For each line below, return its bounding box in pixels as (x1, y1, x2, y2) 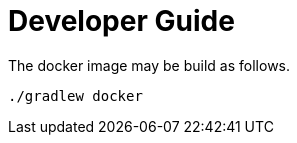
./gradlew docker (8, 87, 143, 104)
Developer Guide (8, 4, 235, 38)
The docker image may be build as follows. (8, 56, 291, 74)
